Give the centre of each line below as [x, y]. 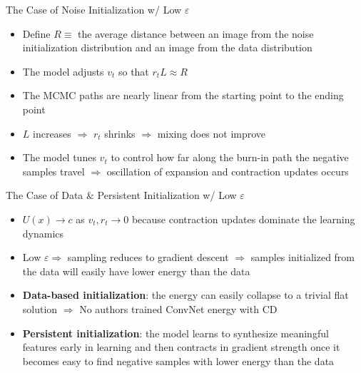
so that [133, 71]
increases [52, 133]
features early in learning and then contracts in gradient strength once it [181, 347]
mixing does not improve [212, 133]
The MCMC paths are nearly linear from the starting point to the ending [183, 95]
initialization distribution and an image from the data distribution [167, 47]
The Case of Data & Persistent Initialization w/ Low [121, 195]
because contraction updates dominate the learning [243, 219]
